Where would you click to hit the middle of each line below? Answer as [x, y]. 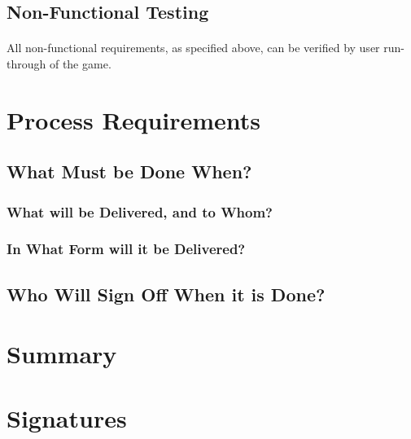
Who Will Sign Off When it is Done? [166, 294]
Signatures [67, 417]
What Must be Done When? [129, 171]
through [26, 63]
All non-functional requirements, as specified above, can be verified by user [193, 48]
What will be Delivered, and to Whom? [140, 211]
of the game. [80, 63]
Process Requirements [134, 119]
